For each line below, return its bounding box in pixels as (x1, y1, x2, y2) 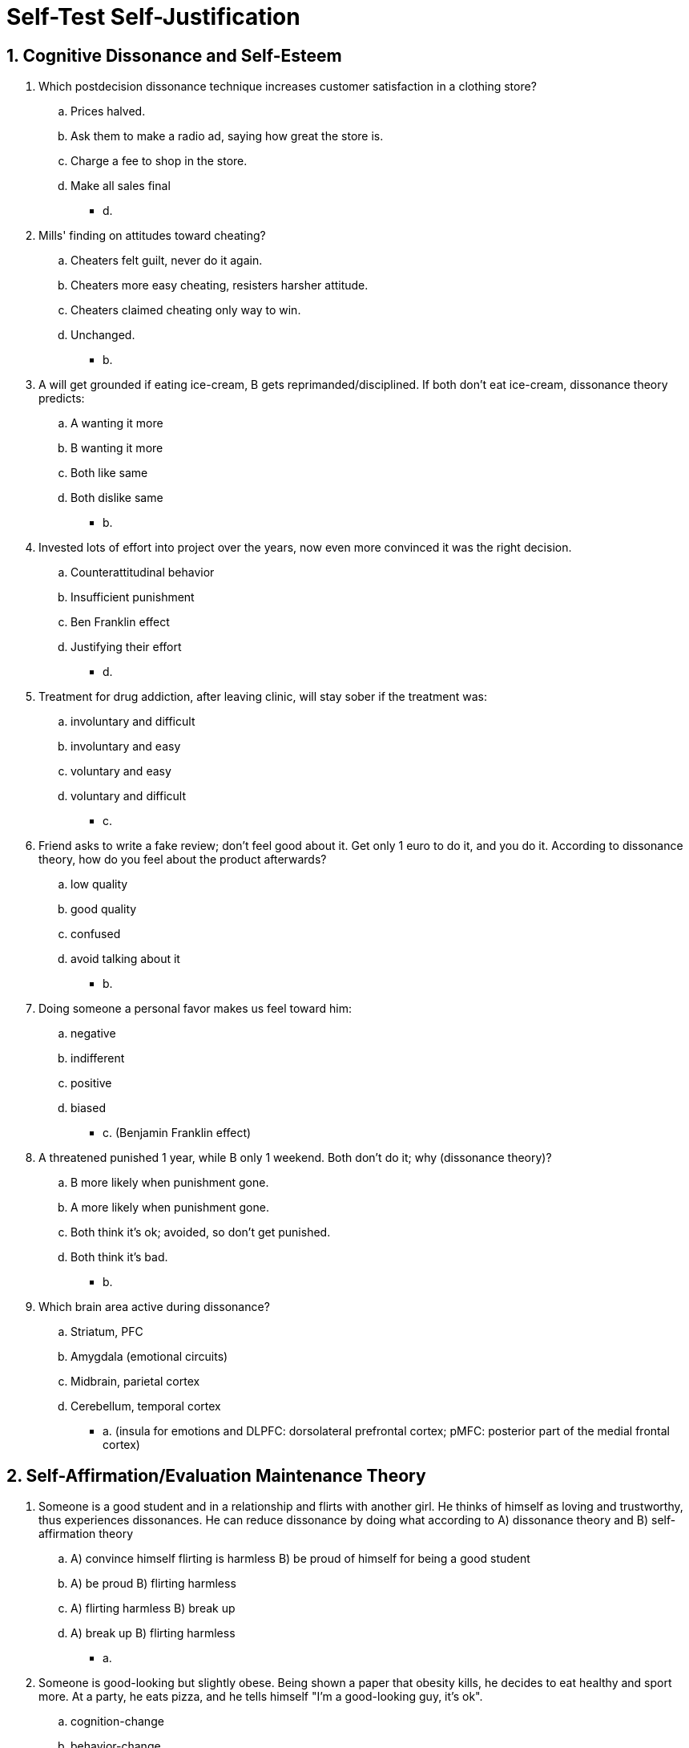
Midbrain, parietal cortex (71, 1374, 200, 1389)
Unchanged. (71, 328, 135, 342)
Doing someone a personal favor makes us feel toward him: (38, 1001, 352, 1016)
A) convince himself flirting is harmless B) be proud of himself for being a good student (71, 1552, 530, 1566)
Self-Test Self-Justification (6, 3, 300, 30)
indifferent (71, 1051, 125, 1066)
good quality (71, 902, 137, 916)
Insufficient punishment (71, 590, 195, 605)
